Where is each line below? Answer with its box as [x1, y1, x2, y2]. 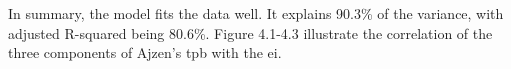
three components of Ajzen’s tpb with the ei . [8, 42, 282, 63]
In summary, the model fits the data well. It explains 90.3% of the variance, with [8, 3, 504, 23]
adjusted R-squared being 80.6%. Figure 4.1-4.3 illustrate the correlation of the [8, 22, 493, 43]
